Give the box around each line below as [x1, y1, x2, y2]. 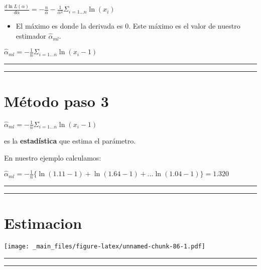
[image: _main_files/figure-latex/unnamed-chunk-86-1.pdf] [4, 243, 205, 250]
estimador [16, 31, 46, 41]
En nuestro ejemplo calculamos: [4, 153, 101, 163]
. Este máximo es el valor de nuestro [128, 21, 240, 31]
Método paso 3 [4, 91, 109, 111]
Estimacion [4, 213, 82, 233]
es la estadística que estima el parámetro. [4, 136, 136, 146]
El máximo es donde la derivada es [16, 21, 123, 31]
